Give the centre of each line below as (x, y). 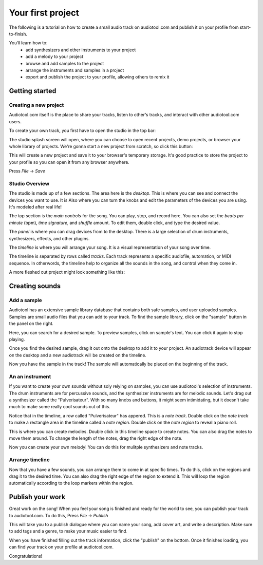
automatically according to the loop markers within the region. (71, 483)
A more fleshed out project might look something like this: (67, 272)
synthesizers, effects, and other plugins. (49, 238)
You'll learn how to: (28, 43)
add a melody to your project (55, 56)
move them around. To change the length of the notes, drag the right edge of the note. (96, 438)
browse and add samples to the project (65, 63)
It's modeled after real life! (35, 207)
